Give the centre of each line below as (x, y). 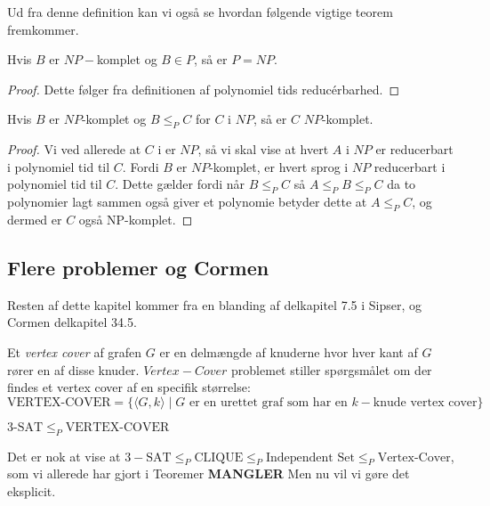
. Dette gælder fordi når (180, 184)
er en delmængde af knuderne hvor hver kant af (289, 351)
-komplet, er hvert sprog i (279, 166)
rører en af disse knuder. (73, 369)
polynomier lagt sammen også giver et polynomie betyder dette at (187, 202)
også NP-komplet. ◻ (136, 219)
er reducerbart (414, 149)
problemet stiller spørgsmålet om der (332, 369)
